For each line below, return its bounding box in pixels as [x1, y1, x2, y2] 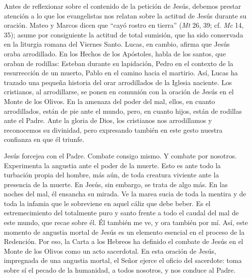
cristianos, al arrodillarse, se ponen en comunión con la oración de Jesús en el [4, 87, 234, 97]
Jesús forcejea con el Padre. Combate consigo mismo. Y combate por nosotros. [4, 150, 237, 160]
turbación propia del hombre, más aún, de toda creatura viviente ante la [4, 170, 219, 180]
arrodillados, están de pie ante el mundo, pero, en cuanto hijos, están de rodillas [4, 105, 242, 116]
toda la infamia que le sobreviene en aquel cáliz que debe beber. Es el [4, 198, 211, 208]
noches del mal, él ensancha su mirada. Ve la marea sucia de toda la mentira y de [4, 189, 246, 199]
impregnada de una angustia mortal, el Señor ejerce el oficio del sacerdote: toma [4, 255, 242, 265]
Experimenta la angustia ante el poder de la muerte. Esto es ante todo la [4, 160, 221, 170]
